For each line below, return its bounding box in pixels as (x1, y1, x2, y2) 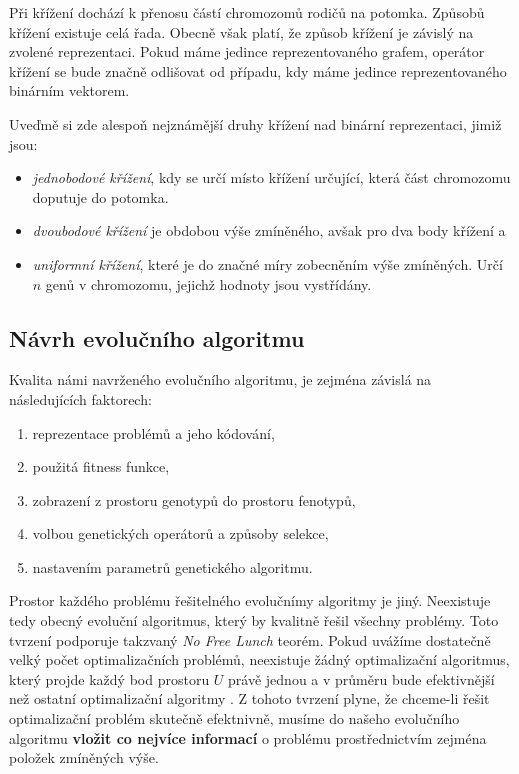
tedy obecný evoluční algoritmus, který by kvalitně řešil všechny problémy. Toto (9, 610, 499, 631)
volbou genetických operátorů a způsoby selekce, (32, 523, 329, 544)
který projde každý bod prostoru (9, 668, 210, 689)
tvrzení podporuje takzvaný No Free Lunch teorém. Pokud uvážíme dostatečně (9, 629, 491, 650)
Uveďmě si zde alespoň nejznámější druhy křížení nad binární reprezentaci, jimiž (9, 113, 502, 134)
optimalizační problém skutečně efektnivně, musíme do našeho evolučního (9, 708, 460, 729)
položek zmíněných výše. (9, 747, 159, 768)
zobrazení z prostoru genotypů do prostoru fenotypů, (32, 489, 356, 510)
